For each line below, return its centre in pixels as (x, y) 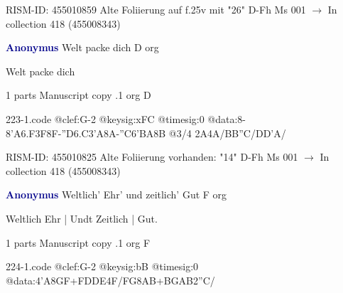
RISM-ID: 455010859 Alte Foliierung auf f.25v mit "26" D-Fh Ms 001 (156, 9)
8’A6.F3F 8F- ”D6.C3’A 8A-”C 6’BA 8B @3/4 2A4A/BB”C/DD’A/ (146, 133)
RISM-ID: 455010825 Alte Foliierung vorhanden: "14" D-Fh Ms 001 (152, 157)
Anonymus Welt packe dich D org (82, 47)
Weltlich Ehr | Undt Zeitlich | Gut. (82, 218)
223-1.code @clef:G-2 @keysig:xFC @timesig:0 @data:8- (126, 118)
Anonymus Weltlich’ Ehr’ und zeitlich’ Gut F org (116, 195)
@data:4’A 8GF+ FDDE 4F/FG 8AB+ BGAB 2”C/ (110, 280)
